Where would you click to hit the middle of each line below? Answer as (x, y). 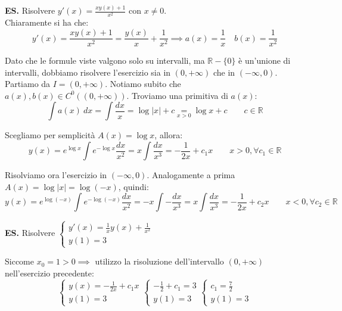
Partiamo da (28, 84)
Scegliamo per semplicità (50, 135)
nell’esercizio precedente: (49, 273)
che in (224, 72)
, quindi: (133, 186)
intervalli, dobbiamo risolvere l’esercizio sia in (88, 72)
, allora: (169, 135)
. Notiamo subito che (143, 84)
